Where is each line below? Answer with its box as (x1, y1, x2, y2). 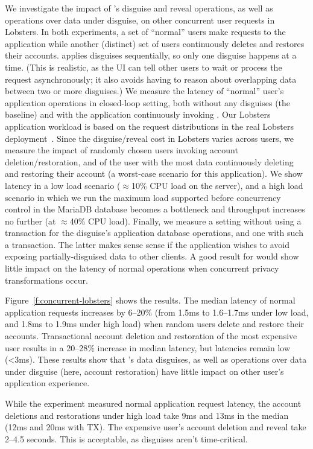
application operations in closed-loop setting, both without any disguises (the (5, 96, 291, 109)
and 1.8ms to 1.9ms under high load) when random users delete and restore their (5, 317, 305, 330)
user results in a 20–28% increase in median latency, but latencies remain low (5, 341, 291, 354)
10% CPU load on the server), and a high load (131, 179, 303, 191)
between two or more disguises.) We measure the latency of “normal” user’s (5, 84, 284, 97)
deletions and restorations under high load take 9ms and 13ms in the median (5, 409, 289, 421)
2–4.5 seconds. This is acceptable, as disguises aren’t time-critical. (5, 432, 248, 445)
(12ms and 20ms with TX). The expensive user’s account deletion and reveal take (5, 421, 306, 433)
